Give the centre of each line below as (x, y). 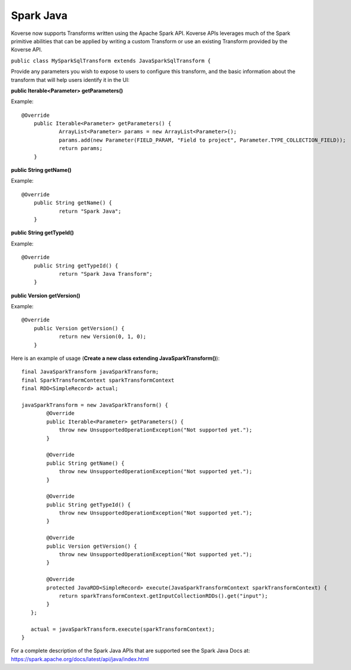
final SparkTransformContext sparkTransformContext (98, 380)
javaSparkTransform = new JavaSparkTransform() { (95, 405)
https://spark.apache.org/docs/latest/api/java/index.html (80, 659)
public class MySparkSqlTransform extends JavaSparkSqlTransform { (111, 60)
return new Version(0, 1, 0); (103, 337)
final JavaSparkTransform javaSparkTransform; (90, 372)
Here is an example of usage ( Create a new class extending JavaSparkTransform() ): (115, 358)
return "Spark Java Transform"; (106, 274)
